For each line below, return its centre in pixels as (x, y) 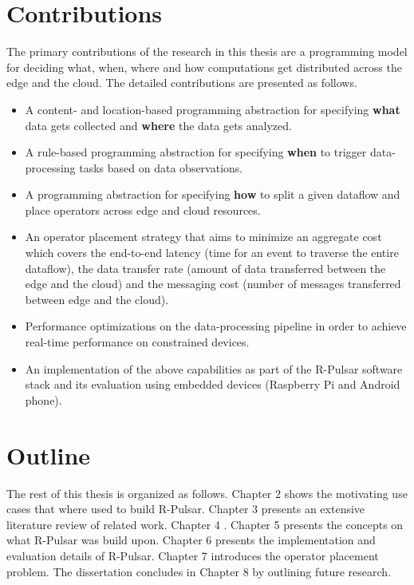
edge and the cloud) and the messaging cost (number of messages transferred (213, 284)
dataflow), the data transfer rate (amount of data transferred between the (205, 268)
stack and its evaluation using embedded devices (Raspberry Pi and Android (213, 384)
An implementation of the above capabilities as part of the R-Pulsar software (214, 368)
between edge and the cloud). (97, 299)
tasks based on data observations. (161, 167)
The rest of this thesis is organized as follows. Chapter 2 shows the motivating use (207, 493)
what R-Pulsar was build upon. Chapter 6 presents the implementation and (191, 540)
